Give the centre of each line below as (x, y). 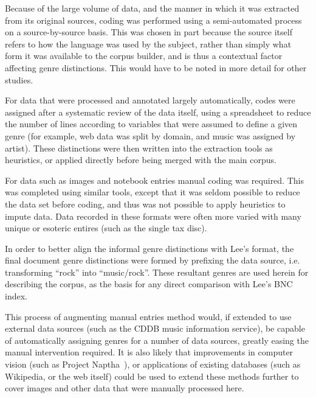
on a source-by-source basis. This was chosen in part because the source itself (149, 32)
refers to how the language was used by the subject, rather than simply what (148, 44)
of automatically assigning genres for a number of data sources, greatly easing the (157, 340)
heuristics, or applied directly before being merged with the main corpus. (141, 160)
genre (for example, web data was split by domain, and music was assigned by (150, 135)
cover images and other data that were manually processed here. (125, 388)
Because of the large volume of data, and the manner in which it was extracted (152, 8)
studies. (19, 79)
